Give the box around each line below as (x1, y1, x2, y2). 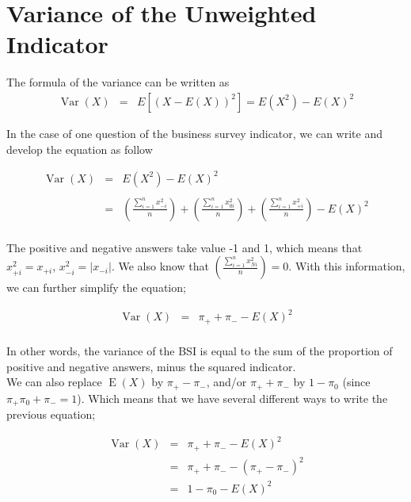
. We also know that (111, 258, 209, 274)
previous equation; (6, 406, 96, 423)
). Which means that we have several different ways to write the (77, 389, 388, 406)
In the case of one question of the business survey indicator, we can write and (6, 125, 382, 141)
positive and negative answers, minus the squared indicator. (6, 358, 296, 374)
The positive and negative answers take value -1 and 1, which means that (6, 239, 363, 255)
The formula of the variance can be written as (6, 74, 230, 90)
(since (342, 374, 371, 390)
